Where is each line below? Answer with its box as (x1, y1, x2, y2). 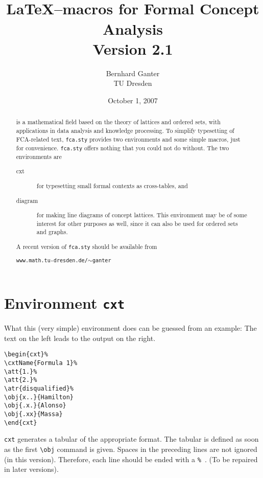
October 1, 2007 (108, 95, 158, 105)
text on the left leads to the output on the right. (4, 332, 156, 343)
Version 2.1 (92, 38, 173, 59)
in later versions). (4, 464, 59, 474)
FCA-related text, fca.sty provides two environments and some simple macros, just (16, 134, 241, 143)
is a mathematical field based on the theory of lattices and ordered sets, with (16, 118, 221, 126)
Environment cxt (4, 292, 125, 313)
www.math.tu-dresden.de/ (16, 257, 88, 263)
